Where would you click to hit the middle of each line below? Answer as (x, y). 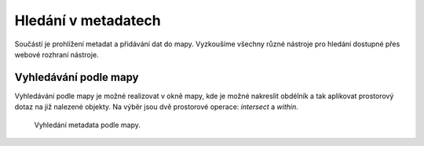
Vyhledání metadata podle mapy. (88, 125)
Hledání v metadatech (88, 20)
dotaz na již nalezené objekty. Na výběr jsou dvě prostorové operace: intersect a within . (156, 107)
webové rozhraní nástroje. (57, 54)
